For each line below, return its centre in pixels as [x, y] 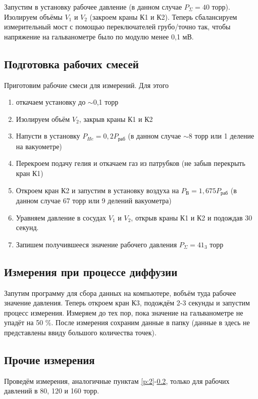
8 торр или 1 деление [221, 136]
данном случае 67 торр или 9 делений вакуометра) [94, 201]
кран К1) [30, 173]
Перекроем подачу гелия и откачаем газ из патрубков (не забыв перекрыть [131, 163]
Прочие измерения [49, 359]
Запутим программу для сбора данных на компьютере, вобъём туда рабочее [120, 293]
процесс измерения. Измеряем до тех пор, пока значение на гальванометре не [124, 312]
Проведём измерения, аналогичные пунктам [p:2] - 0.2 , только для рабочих [117, 381]
